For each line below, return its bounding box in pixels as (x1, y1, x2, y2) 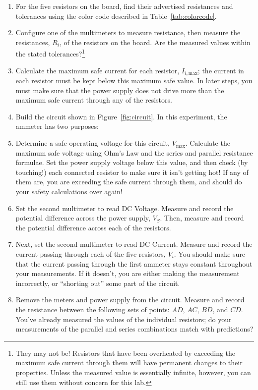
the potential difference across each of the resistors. (15, 222, 171, 232)
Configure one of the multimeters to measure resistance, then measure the (15, 27, 241, 38)
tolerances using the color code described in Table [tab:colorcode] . (15, 10, 217, 21)
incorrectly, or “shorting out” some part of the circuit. (15, 278, 180, 288)
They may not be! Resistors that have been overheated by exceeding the (15, 347, 236, 358)
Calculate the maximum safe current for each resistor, (15, 65, 180, 75)
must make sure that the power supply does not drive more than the (15, 85, 224, 95)
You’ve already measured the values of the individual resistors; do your (15, 314, 232, 324)
